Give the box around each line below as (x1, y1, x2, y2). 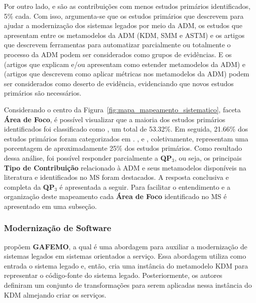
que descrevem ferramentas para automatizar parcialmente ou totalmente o (4, 39, 231, 50)
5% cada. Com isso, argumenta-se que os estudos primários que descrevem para (4, 10, 244, 21)
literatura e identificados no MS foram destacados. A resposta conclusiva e (4, 172, 229, 182)
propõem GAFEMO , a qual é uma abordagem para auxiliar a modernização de (4, 241, 248, 251)
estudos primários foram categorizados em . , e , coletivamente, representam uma (4, 133, 249, 143)
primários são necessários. (4, 88, 81, 98)
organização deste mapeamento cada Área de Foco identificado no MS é (4, 191, 227, 202)
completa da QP (4, 181, 55, 192)
